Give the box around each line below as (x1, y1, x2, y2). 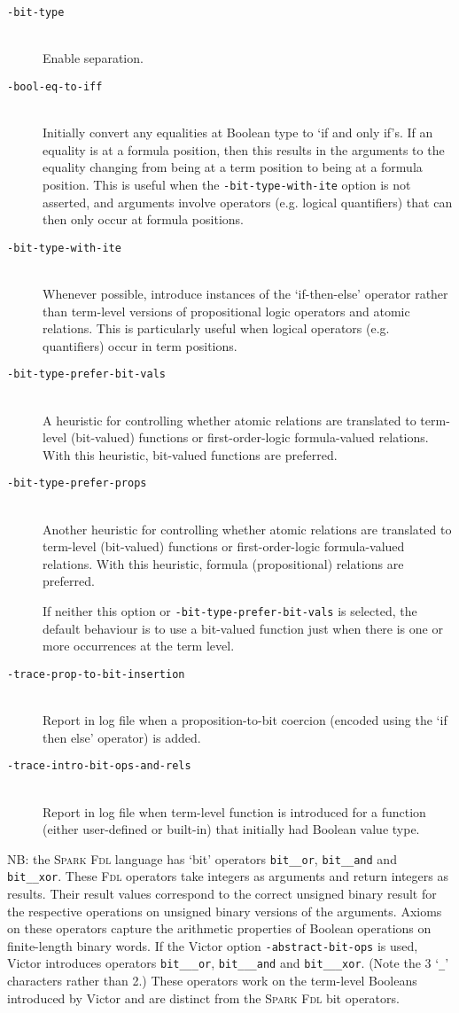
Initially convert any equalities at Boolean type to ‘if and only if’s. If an (43, 123, 433, 142)
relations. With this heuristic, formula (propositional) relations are (43, 554, 404, 573)
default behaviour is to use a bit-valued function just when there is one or (43, 619, 443, 637)
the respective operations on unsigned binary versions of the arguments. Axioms (7, 901, 442, 920)
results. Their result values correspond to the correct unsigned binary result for (7, 884, 437, 903)
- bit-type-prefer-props (7, 477, 147, 490)
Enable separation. (43, 49, 144, 67)
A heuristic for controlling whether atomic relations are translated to (43, 410, 416, 429)
